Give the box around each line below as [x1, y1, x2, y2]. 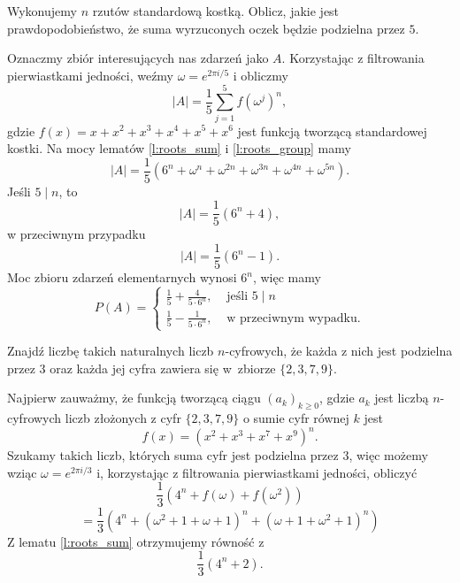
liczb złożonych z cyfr [65, 408, 181, 426]
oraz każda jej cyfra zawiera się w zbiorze [50, 358, 276, 377]
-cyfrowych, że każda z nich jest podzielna [225, 341, 453, 359]
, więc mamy [252, 268, 321, 287]
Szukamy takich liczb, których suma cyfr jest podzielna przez [7, 446, 339, 464]
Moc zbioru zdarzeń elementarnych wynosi [7, 268, 237, 287]
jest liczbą [374, 388, 429, 407]
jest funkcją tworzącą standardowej [237, 121, 427, 140]
